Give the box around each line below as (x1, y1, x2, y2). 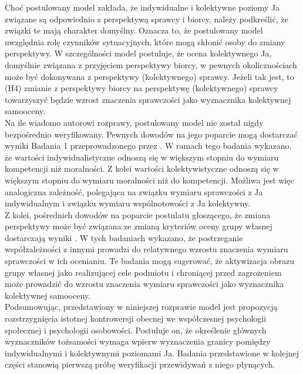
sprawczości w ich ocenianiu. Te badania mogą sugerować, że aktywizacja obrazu (5, 255, 295, 267)
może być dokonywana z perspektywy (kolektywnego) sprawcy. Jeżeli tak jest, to (5, 70, 294, 82)
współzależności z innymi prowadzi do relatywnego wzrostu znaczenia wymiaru (5, 243, 288, 255)
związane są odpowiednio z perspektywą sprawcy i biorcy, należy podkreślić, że (5, 12, 288, 25)
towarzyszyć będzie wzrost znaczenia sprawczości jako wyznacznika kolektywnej (5, 93, 291, 105)
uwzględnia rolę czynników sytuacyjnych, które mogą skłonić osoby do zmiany (5, 35, 285, 48)
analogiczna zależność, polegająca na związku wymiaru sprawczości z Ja (5, 185, 263, 198)
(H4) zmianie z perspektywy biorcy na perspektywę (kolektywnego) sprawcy (5, 82, 278, 94)
